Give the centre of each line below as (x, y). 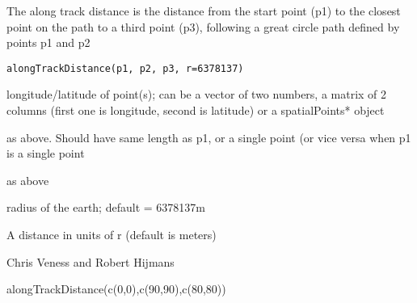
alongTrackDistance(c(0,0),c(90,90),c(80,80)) (116, 289)
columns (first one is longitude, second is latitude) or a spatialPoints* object (196, 110)
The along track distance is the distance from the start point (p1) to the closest (204, 11)
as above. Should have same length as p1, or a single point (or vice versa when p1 (209, 137)
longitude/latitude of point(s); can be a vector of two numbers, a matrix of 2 (197, 94)
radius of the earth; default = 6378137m (106, 207)
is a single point (46, 153)
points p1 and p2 (48, 42)
